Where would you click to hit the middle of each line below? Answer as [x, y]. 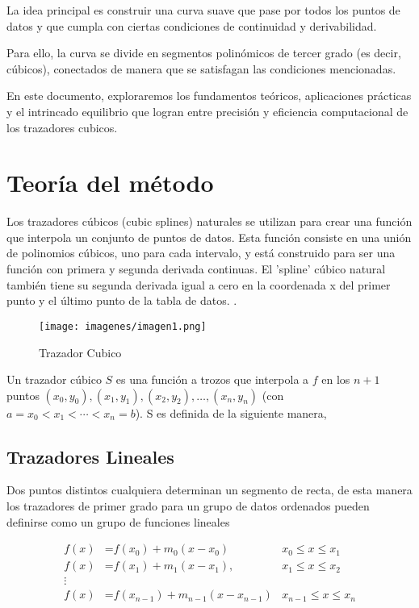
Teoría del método [110, 183]
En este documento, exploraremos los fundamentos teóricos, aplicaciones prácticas [209, 96]
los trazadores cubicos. [62, 127]
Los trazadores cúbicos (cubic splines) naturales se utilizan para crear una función [209, 221]
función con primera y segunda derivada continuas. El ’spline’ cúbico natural [196, 269]
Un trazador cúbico [54, 379]
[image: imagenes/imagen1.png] [123, 326]
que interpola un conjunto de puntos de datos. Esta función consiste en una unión [209, 237]
